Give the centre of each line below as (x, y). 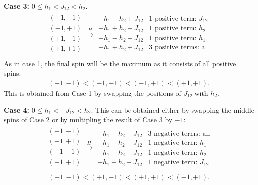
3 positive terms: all (179, 48)
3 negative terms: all (179, 133)
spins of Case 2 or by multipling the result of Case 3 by (88, 119)
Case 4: (17, 110)
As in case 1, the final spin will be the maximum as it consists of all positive (120, 63)
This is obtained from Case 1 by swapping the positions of (93, 93)
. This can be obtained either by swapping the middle (172, 110)
